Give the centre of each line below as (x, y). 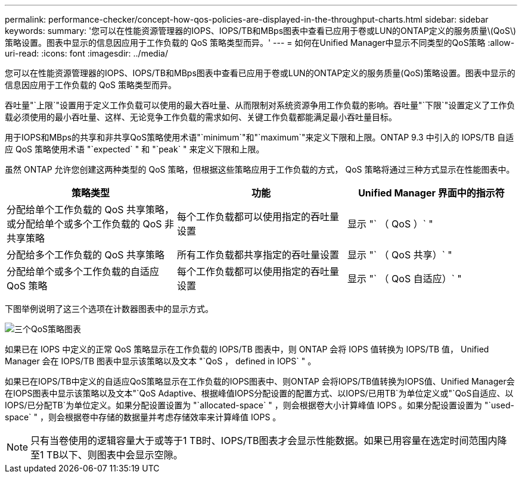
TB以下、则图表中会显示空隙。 (115, 455)
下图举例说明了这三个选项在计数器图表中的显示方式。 (109, 309)
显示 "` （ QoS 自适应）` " (404, 279)
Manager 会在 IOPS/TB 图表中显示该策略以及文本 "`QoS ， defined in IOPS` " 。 (161, 361)
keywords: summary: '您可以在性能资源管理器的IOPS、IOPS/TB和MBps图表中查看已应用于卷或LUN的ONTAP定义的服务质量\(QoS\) (261, 31)
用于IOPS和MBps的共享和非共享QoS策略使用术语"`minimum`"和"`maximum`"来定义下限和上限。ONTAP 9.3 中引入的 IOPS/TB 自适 (260, 137)
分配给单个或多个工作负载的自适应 (83, 271)
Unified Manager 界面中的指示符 (431, 193)
